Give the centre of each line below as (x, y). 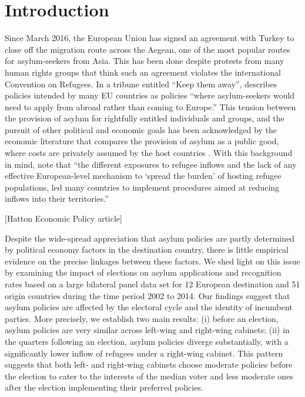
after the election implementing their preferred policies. (104, 387)
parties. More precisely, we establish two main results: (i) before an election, (142, 318)
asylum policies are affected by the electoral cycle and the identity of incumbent (149, 307)
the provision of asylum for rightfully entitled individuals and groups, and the (145, 118)
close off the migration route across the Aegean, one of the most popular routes (148, 49)
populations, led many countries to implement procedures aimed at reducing (142, 187)
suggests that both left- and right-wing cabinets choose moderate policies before (149, 364)
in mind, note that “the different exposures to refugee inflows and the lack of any (151, 164)
